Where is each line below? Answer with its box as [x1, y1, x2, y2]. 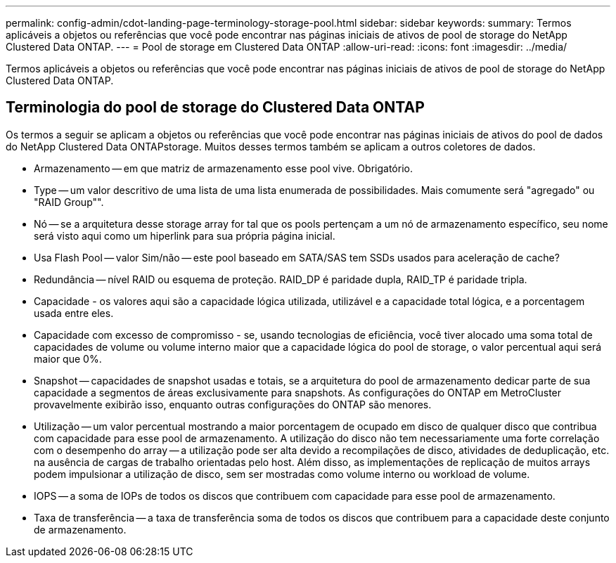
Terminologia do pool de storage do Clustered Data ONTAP [6, 98, 425, 117]
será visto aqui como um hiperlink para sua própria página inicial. [34, 229, 335, 242]
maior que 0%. [34, 352, 102, 365]
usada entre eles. [34, 306, 114, 319]
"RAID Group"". [34, 195, 104, 208]
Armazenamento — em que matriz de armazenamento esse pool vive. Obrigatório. [34, 162, 413, 174]
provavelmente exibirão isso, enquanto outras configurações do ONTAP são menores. [34, 398, 432, 410]
